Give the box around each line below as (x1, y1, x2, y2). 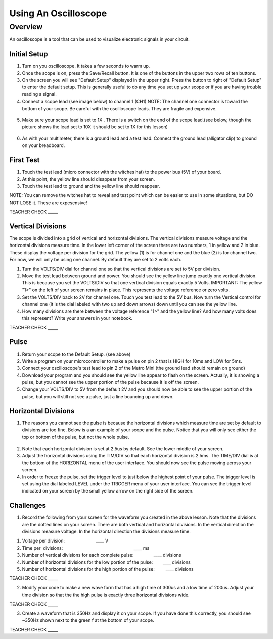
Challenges (9, 501, 47, 510)
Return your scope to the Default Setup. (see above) (22, 351, 131, 357)
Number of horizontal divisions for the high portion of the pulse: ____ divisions (22, 566, 194, 572)
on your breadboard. (22, 142, 65, 149)
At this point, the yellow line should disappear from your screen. (22, 176, 155, 182)
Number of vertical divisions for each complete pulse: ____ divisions (22, 552, 181, 558)
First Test (9, 156, 40, 164)
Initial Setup (9, 50, 48, 58)
